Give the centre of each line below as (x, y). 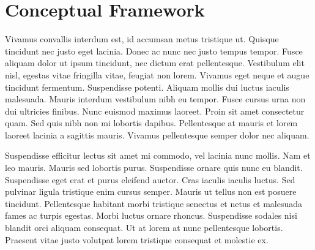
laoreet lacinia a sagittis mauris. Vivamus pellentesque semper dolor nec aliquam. (157, 134)
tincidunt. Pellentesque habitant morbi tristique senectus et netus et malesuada (154, 203)
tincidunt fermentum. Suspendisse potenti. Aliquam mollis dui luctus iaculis (147, 87)
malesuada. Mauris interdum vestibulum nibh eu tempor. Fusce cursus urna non (155, 99)
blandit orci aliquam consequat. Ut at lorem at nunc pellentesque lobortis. (144, 228)
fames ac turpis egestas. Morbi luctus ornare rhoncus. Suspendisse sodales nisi (151, 215)
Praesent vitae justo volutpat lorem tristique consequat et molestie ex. (137, 239)
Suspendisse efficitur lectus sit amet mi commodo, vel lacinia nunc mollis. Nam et (158, 155)
